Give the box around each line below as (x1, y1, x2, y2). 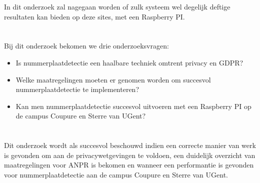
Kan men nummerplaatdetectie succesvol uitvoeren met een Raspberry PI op (15, 100, 251, 111)
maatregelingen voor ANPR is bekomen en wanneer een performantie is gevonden (4, 159, 254, 170)
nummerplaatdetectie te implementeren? (15, 84, 139, 94)
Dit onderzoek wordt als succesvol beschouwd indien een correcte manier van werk (4, 140, 256, 150)
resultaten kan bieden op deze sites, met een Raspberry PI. (4, 11, 185, 21)
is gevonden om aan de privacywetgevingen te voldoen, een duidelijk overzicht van (4, 149, 255, 160)
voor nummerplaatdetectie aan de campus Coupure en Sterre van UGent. (4, 169, 228, 179)
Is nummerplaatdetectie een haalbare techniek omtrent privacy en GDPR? (15, 57, 243, 67)
